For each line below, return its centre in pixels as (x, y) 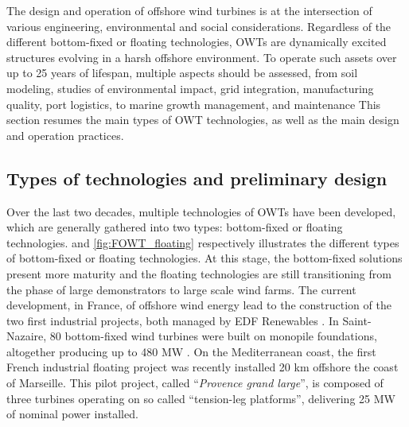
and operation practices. (65, 135)
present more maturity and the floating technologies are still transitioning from (199, 273)
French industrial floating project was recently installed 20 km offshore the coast (203, 367)
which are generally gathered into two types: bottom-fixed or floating (175, 227)
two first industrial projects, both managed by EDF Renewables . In (173, 320)
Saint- (357, 320)
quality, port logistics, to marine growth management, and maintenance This (194, 104)
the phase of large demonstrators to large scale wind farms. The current (181, 289)
